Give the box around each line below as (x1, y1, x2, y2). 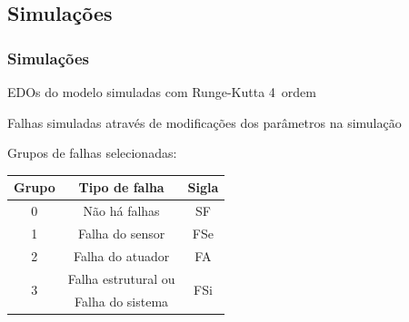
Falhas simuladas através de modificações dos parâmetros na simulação (7, 112, 402, 132)
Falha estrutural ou (67, 268, 175, 288)
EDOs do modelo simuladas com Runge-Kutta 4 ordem (7, 83, 316, 101)
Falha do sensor (77, 223, 165, 242)
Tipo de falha (78, 178, 165, 197)
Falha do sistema (75, 291, 169, 310)
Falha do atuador (73, 246, 170, 265)
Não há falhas (83, 201, 160, 220)
